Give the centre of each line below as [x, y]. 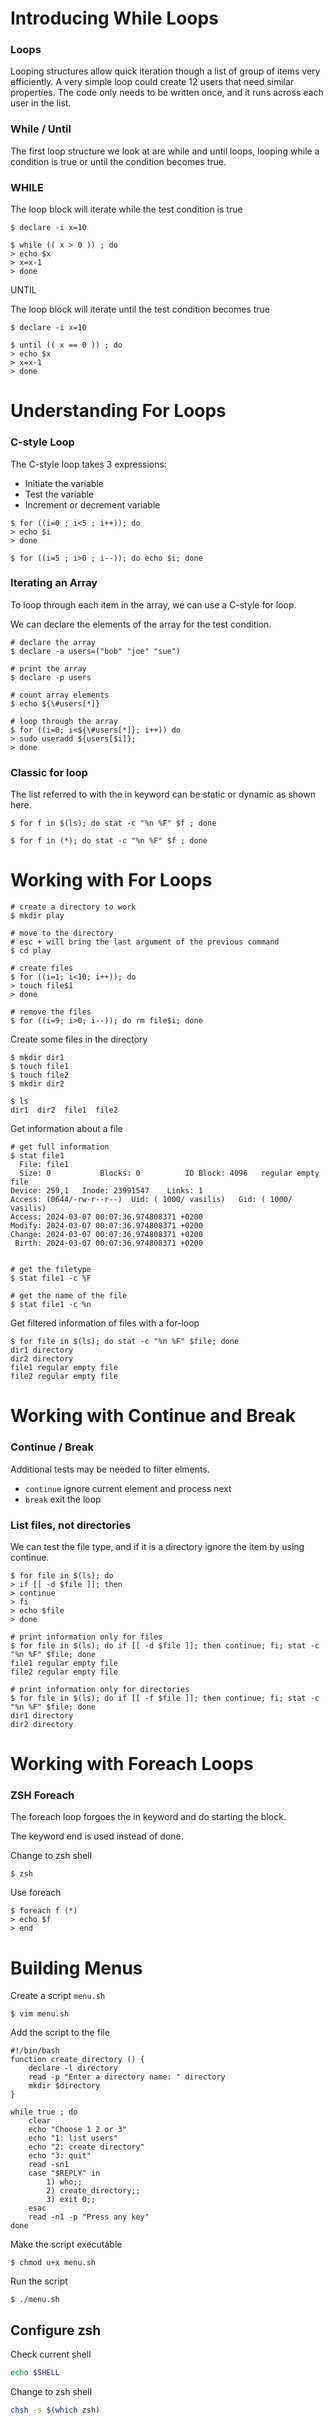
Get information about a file [66, 1129]
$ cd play [31, 951]
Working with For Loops [111, 880]
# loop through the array [64, 721]
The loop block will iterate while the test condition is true [126, 209]
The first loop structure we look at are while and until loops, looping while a [165, 151]
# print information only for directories [100, 1689]
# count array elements [60, 695]
